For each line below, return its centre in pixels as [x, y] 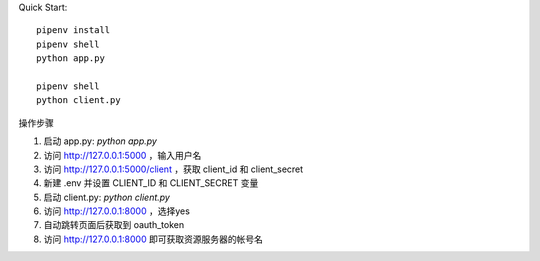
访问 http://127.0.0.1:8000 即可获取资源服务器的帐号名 [153, 239]
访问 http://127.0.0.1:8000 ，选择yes [116, 211]
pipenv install [73, 30]
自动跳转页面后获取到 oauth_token [114, 225]
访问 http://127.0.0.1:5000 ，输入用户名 [122, 155]
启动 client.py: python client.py [106, 197]
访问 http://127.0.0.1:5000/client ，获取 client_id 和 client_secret [173, 169]
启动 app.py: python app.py [100, 141]
